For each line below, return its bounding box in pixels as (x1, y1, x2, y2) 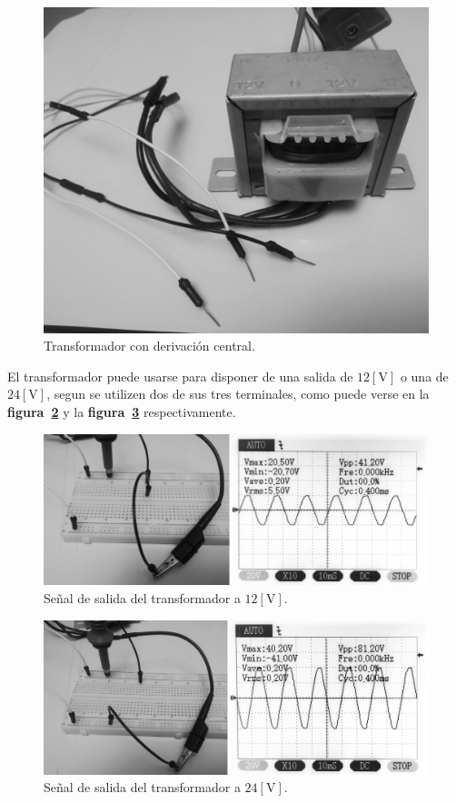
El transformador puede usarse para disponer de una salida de (7, 366, 353, 385)
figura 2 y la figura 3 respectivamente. (7, 401, 236, 421)
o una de (400, 366, 449, 385)
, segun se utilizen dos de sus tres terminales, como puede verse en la (46, 384, 430, 403)
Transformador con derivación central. (44, 336, 255, 355)
